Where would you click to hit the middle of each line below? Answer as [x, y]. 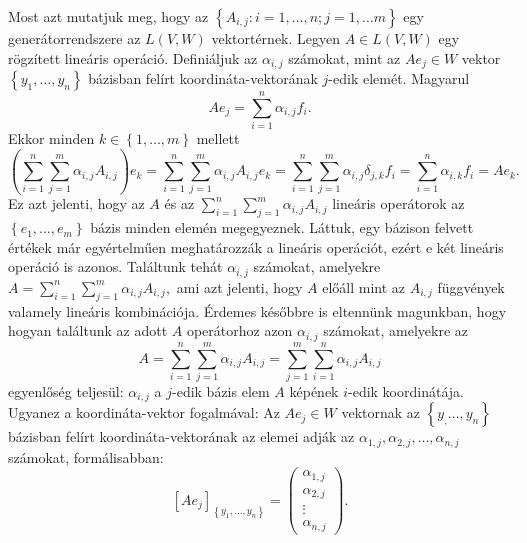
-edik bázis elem [221, 390]
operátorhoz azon [239, 330]
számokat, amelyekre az [396, 330]
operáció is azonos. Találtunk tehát [115, 266]
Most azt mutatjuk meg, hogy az [108, 16]
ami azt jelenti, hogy [239, 286]
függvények [471, 286]
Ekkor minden [51, 138]
